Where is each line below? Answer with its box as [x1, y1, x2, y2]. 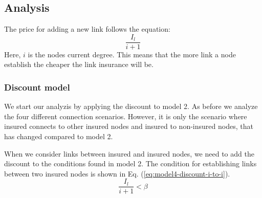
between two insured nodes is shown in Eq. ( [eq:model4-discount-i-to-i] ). [4, 168, 230, 179]
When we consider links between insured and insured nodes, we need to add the [4, 148, 254, 159]
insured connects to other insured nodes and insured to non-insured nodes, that [4, 121, 253, 131]
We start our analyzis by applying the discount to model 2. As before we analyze [4, 101, 258, 112]
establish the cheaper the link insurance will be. [4, 59, 154, 70]
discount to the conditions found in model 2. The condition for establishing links [4, 158, 257, 169]
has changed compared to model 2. [4, 131, 113, 142]
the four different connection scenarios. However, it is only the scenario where [4, 111, 247, 121]
